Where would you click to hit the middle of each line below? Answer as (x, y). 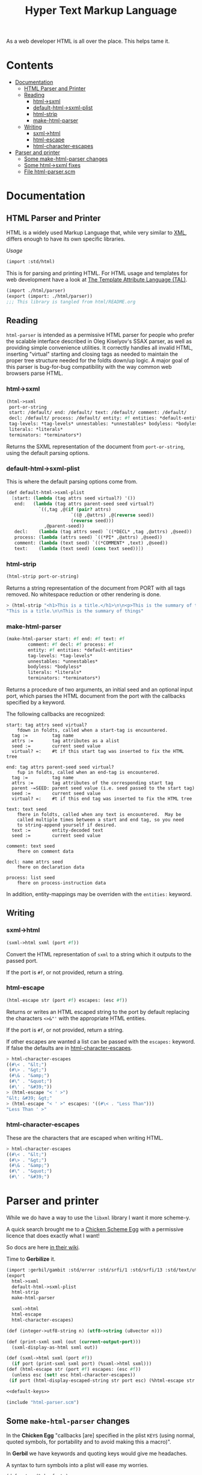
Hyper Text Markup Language (101, 11)
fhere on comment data (45, 852)
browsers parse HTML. (35, 373)
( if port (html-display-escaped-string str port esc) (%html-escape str (102, 1381)
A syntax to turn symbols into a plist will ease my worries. (77, 1465)
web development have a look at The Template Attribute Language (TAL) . (97, 280)
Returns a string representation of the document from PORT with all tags (96, 588)
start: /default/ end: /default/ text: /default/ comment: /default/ (98, 413)
